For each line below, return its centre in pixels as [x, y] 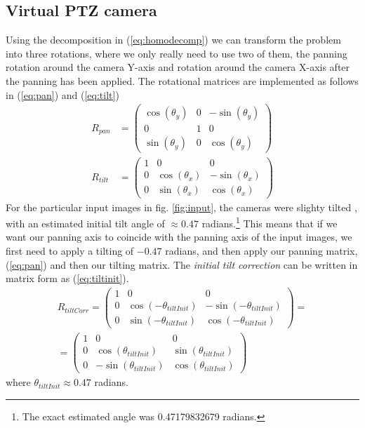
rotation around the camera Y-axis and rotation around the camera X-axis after [178, 67]
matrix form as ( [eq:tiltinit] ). [67, 278]
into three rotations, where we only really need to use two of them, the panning [177, 53]
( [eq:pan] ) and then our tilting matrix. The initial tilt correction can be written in [182, 264]
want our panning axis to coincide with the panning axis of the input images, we [179, 237]
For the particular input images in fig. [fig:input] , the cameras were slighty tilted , [181, 207]
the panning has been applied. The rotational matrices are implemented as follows [182, 80]
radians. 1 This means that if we [270, 222]
